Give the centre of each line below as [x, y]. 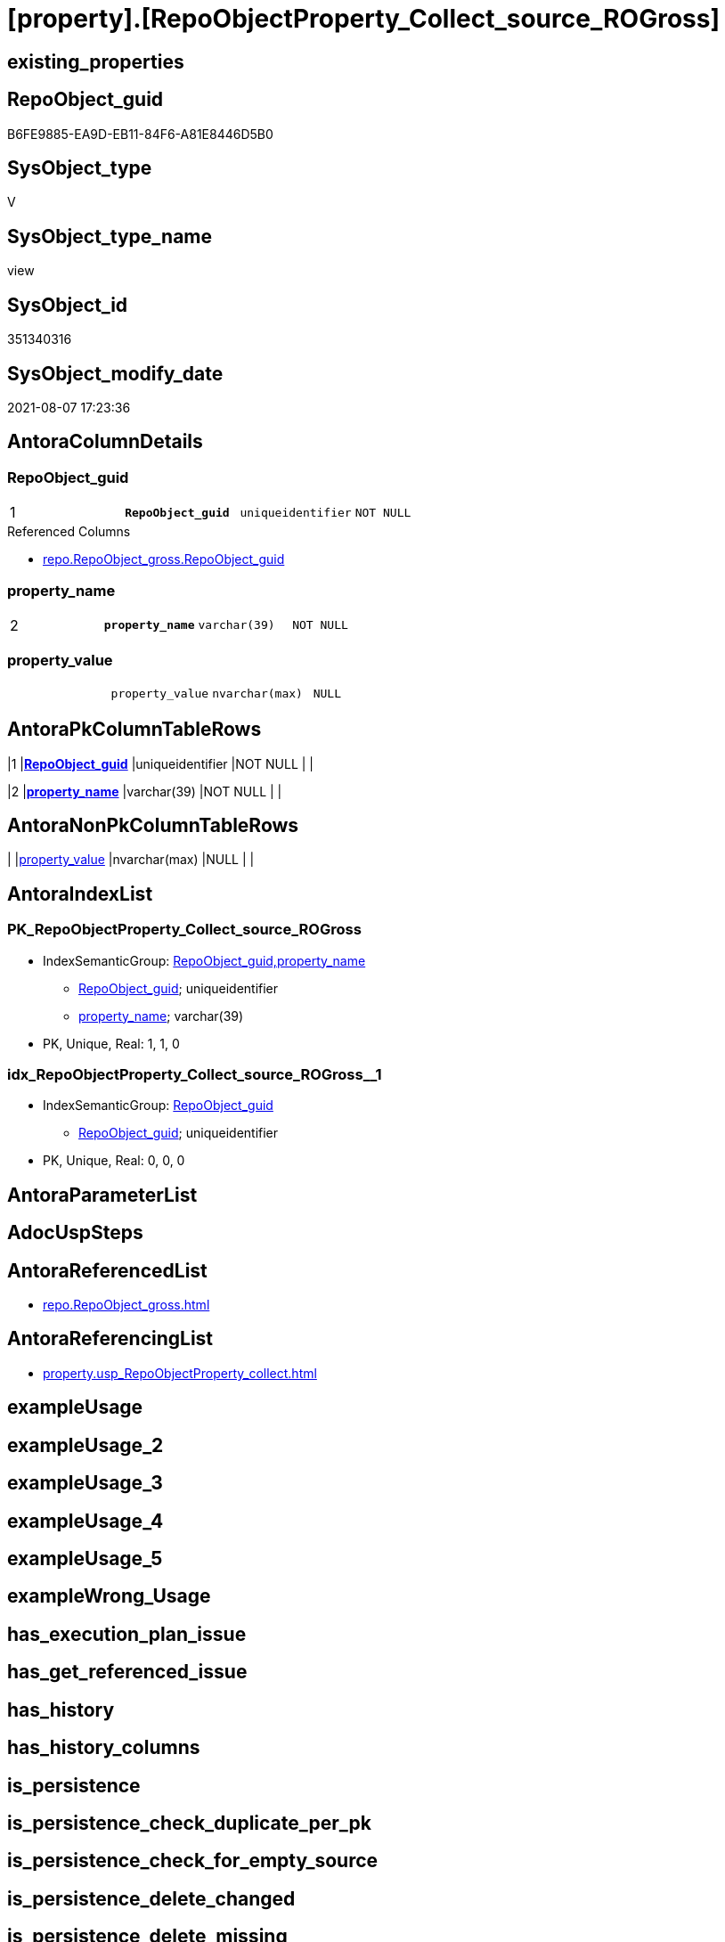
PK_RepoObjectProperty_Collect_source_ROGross [184, 930]
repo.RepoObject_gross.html [126, 1305]
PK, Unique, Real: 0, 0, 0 [114, 1161]
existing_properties [96, 61]
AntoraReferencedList [107, 1270]
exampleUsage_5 [85, 1558]
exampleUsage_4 [86, 1521]
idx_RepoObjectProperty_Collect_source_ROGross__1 [195, 1074]
